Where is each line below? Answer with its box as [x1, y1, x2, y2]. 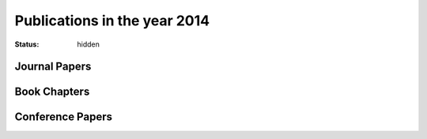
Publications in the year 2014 [14, 12, 210, 29]
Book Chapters [14, 85, 90, 99]
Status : [14, 39, 40, 49]
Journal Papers [14, 60, 92, 73]
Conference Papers [14, 111, 112, 124]
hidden [77, 39, 100, 49]
